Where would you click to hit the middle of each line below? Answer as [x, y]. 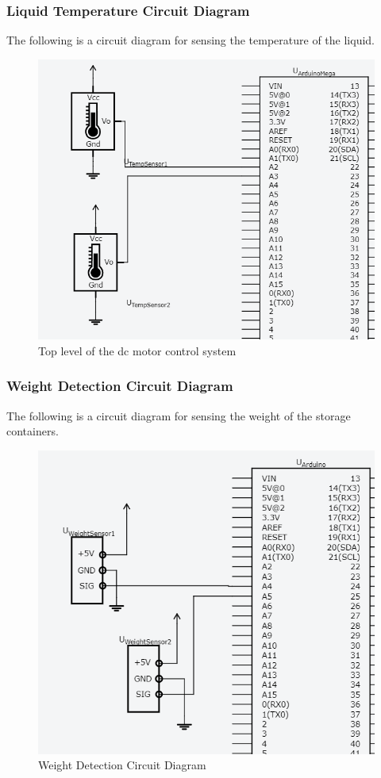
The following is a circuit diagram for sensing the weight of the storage [179, 415]
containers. [33, 431]
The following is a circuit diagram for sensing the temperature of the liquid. [191, 40]
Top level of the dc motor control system [137, 350]
